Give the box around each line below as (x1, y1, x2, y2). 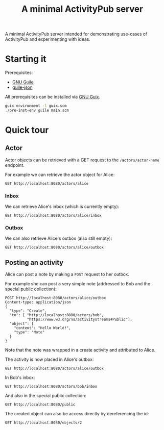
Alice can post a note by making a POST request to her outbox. (5, 271, 130, 278)
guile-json (12, 84, 33, 90)
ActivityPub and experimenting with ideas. (5, 36, 91, 42)
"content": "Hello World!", (14, 326, 71, 330)
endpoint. (5, 162, 24, 168)
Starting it (5, 53, 47, 65)
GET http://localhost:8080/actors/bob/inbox (5, 384, 97, 389)
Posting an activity (5, 258, 64, 267)
